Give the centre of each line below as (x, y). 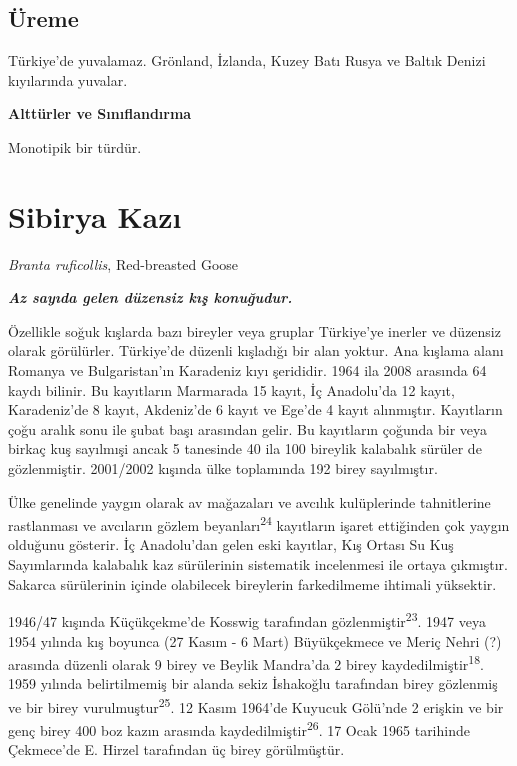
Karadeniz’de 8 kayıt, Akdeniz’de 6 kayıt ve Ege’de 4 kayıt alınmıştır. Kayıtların (255, 409)
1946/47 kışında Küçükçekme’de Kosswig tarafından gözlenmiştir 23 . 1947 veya (247, 619)
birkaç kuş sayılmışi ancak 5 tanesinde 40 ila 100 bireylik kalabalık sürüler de (245, 448)
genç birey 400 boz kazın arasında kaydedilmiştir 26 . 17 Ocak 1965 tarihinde (239, 728)
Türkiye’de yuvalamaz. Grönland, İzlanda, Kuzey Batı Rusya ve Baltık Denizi (247, 60)
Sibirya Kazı (95, 215)
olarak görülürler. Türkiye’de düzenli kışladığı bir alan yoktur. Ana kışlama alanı (256, 350)
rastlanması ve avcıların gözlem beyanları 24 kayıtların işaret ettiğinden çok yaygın (259, 523)
